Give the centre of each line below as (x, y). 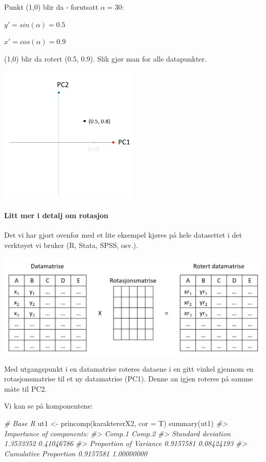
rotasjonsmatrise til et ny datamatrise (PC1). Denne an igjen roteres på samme (129, 379)
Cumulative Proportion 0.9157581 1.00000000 (76, 453)
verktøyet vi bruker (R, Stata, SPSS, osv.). (71, 245)
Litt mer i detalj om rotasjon (56, 215)
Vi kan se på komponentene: (49, 406)
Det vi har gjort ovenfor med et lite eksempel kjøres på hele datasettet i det (123, 235)
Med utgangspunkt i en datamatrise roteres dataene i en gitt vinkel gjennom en (129, 368)
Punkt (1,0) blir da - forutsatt (51, 7)
